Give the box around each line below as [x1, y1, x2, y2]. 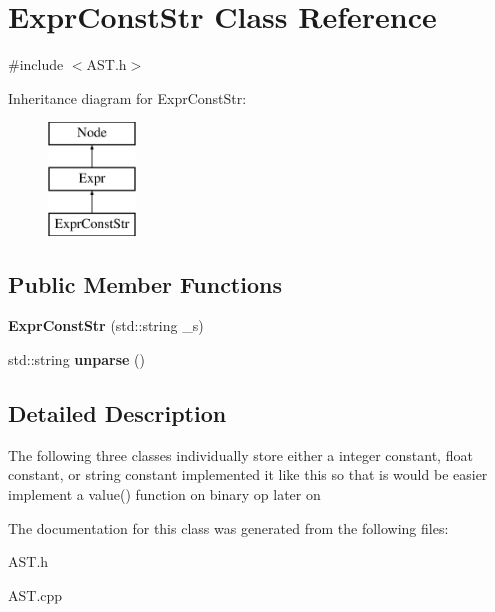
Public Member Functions [8, 268, 282, 299]
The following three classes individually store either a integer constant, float [8, 444, 473, 465]
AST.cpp [8, 584, 63, 605]
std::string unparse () [8, 349, 145, 370]
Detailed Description [8, 398, 227, 429]
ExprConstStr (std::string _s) [8, 315, 204, 336]
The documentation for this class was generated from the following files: [8, 517, 449, 538]
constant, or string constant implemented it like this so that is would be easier [8, 464, 488, 485]
